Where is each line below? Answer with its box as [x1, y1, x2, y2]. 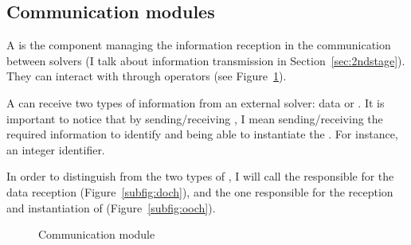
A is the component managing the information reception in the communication [6, 37, 391, 53]
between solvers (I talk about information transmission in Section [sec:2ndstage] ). [6, 52, 405, 68]
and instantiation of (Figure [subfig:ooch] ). [6, 199, 216, 216]
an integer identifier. [6, 141, 105, 157]
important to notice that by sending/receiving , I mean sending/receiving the [6, 110, 383, 126]
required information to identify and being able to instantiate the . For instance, [6, 126, 398, 142]
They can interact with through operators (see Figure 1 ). [6, 68, 287, 84]
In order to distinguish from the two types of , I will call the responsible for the [6, 168, 394, 185]
